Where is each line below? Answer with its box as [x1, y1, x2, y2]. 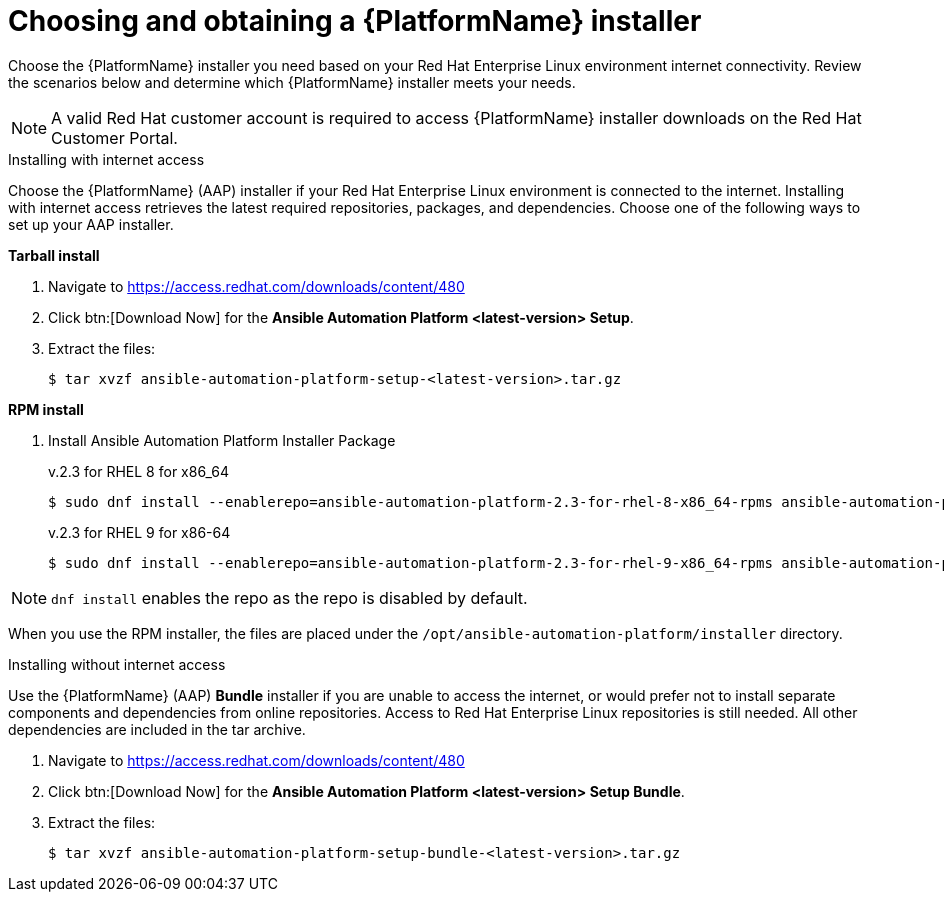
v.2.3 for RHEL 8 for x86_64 [48, 462, 229, 480]
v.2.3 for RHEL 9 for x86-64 [48, 523, 231, 541]
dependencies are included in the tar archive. [8, 720, 306, 738]
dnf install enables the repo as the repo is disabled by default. [51, 587, 528, 608]
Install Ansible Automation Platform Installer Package [48, 431, 396, 449]
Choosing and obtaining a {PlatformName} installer [8, 4, 702, 38]
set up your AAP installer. [8, 215, 174, 233]
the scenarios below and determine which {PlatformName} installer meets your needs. [8, 73, 576, 91]
